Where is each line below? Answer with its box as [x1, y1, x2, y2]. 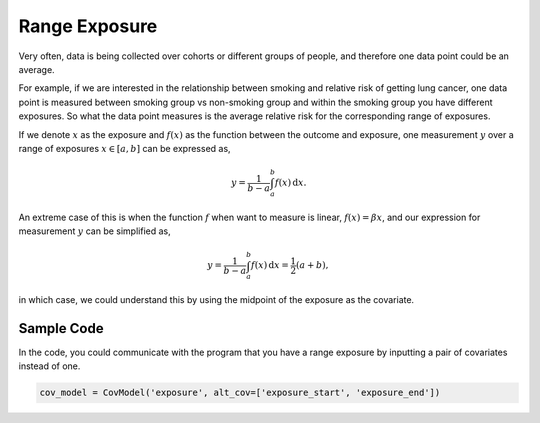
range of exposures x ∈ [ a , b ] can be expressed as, [18, 142, 231, 154]
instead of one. [18, 360, 81, 372]
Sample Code [18, 320, 104, 337]
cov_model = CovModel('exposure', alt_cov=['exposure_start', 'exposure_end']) [39, 387, 441, 399]
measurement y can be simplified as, [18, 225, 171, 237]
